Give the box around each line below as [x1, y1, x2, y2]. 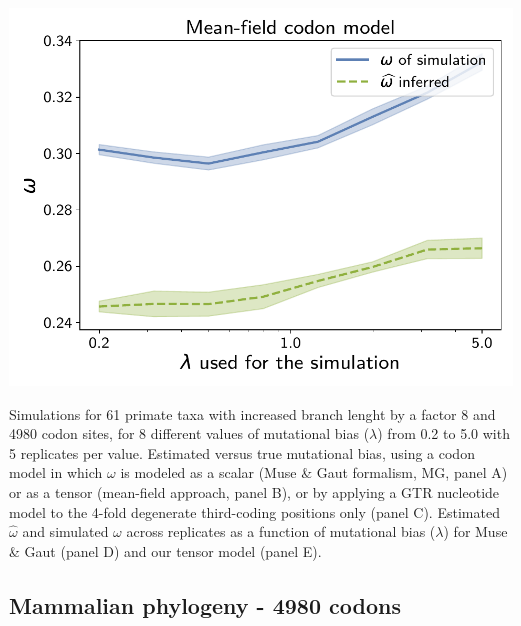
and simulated [22, 521, 109, 542]
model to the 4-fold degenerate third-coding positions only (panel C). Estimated [9, 501, 500, 522]
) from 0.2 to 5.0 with [377, 423, 510, 444]
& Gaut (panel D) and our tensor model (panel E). [9, 540, 322, 561]
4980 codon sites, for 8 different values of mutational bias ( [9, 423, 370, 444]
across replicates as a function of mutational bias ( [126, 521, 436, 542]
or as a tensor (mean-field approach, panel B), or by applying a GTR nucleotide [9, 481, 500, 502]
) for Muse [443, 521, 508, 542]
